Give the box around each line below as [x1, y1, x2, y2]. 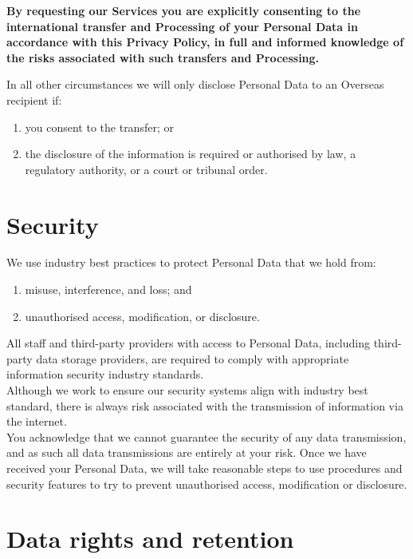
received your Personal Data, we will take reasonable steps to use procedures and [6, 460, 403, 476]
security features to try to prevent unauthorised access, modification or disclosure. [6, 475, 407, 492]
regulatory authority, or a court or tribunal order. [25, 161, 268, 177]
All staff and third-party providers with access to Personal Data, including [6, 335, 370, 351]
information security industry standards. [6, 366, 204, 383]
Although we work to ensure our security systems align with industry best [6, 382, 368, 398]
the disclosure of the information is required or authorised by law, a [25, 145, 356, 162]
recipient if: [6, 91, 62, 108]
